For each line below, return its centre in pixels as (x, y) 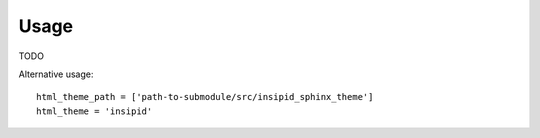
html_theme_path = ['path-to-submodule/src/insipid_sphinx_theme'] (205, 97)
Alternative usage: (56, 74)
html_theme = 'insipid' (94, 111)
